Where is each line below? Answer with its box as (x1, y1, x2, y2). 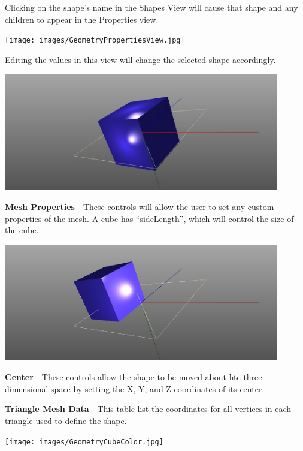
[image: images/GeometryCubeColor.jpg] (5, 437, 163, 446)
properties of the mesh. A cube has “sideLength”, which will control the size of (5, 212, 294, 224)
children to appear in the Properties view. (5, 13, 159, 25)
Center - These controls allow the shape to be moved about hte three (5, 371, 262, 383)
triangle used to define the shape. (5, 414, 127, 426)
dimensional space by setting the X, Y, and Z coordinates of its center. (5, 382, 265, 395)
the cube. (5, 224, 39, 236)
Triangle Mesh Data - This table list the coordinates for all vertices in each (5, 402, 292, 415)
